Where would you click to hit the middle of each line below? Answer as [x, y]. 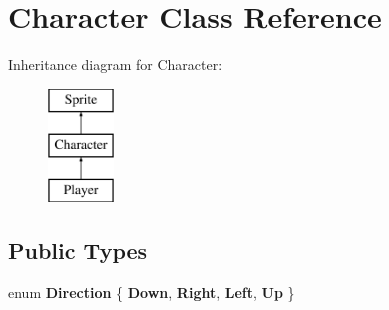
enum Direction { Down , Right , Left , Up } [151, 291]
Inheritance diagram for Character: [115, 64]
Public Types [78, 250]
